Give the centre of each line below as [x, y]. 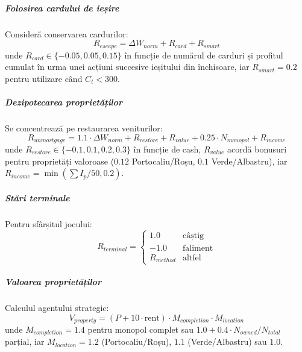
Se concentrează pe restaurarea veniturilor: [84, 127]
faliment [198, 248]
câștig [193, 235]
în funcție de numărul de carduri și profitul [204, 55]
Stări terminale [37, 197]
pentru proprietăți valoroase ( [60, 161]
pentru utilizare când [44, 78]
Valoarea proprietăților [53, 281]
